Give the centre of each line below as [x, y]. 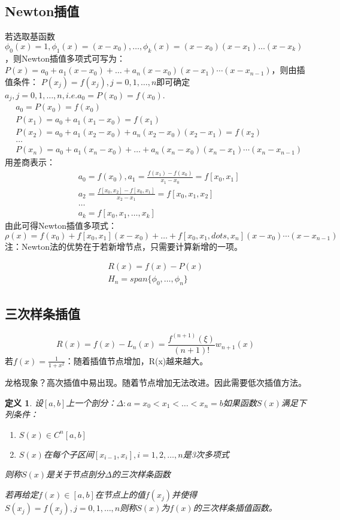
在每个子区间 [69, 454]
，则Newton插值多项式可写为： [65, 58]
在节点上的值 [120, 495]
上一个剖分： [91, 402]
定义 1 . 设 [24, 402]
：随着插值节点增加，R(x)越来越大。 [136, 360]
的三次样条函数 [141, 474]
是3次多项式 [206, 454]
